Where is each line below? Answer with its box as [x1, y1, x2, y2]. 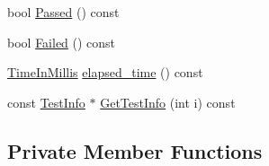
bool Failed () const [7, 32, 116, 51]
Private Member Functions [7, 136, 263, 164]
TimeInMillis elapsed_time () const [7, 63, 203, 82]
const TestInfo [7, 92, 85, 111]
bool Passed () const [7, 3, 120, 21]
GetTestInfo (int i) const [100, 92, 236, 111]
